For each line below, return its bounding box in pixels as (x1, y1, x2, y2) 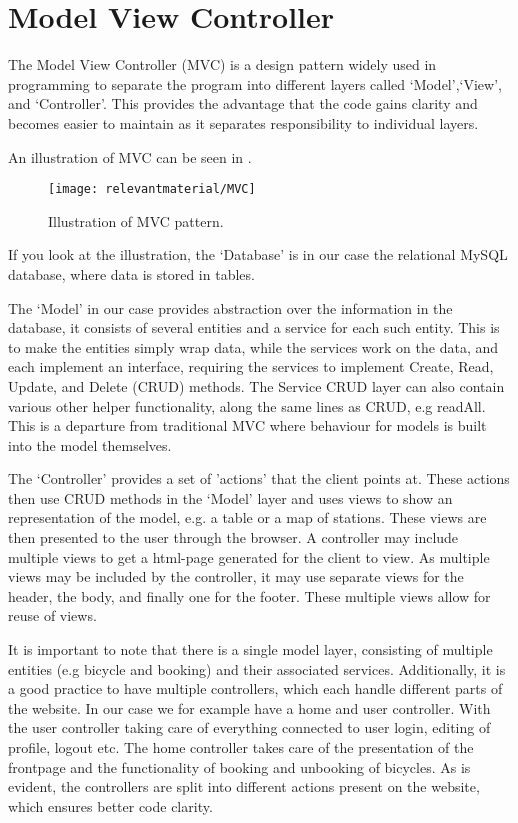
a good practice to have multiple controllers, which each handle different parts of (8, 678, 503, 699)
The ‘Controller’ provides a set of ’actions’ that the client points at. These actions (8, 468, 510, 489)
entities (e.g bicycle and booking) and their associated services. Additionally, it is (8, 658, 506, 679)
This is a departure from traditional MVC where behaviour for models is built (8, 415, 487, 436)
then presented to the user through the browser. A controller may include (8, 527, 459, 548)
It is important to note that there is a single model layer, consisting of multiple (8, 639, 493, 660)
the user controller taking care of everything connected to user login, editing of (8, 717, 491, 738)
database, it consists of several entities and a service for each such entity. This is (8, 317, 500, 338)
